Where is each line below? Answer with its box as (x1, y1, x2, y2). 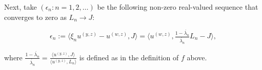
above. (187, 52, 207, 62)
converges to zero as (4, 11, 67, 22)
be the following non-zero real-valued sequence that (97, 2, 258, 12)
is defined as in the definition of (79, 52, 179, 62)
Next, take (4, 2, 37, 12)
